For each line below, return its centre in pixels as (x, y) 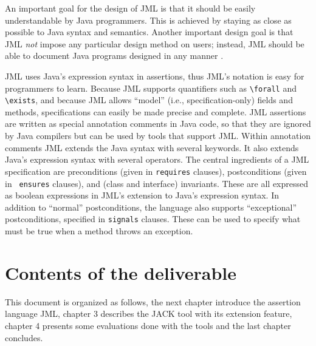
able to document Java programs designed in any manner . (114, 56)
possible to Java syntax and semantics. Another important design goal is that (149, 32)
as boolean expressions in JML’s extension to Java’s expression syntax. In (142, 195)
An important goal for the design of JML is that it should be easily (130, 8)
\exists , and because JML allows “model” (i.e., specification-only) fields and (149, 100)
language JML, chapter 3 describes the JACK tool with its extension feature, (149, 314)
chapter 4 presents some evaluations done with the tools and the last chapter (148, 325)
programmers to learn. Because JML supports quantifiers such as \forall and (151, 88)
